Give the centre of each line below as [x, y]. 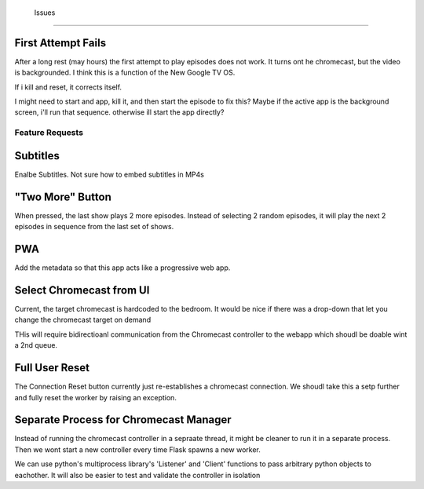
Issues [45, 13]
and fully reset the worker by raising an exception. [95, 397]
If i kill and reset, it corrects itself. [68, 87]
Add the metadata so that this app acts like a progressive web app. [122, 268]
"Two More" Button [63, 197]
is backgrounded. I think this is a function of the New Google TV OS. [125, 73]
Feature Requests [49, 133]
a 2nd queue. [36, 345]
